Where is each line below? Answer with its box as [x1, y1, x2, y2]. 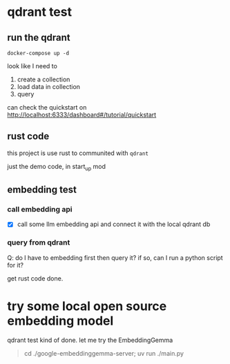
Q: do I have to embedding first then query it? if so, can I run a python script [7, 253, 223, 262]
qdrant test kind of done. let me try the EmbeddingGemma [7, 336, 173, 344]
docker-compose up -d [7, 50, 70, 57]
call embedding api [7, 204, 73, 214]
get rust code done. [7, 274, 64, 283]
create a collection [17, 75, 70, 83]
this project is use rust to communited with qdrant [7, 149, 148, 157]
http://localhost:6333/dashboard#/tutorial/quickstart [7, 111, 157, 119]
